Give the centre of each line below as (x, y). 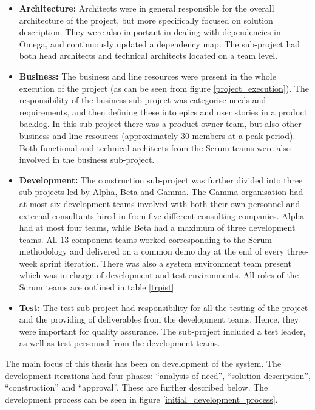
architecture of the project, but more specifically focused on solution (146, 20)
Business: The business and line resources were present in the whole (147, 76)
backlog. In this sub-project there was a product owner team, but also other (160, 124)
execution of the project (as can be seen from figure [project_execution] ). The (164, 88)
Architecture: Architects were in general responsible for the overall (147, 8)
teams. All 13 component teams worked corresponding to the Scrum (145, 239)
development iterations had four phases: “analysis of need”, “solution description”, (158, 375)
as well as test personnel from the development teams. (120, 343)
